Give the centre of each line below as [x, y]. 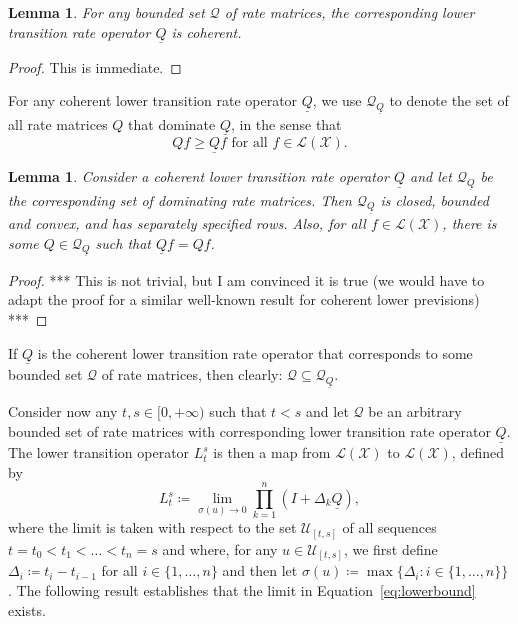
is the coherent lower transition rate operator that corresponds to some [255, 352]
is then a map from [272, 452]
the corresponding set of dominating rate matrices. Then [180, 199]
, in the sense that [286, 123]
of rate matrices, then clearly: [192, 373]
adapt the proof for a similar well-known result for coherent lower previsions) [244, 299]
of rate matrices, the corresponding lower [349, 12]
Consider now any [63, 411]
